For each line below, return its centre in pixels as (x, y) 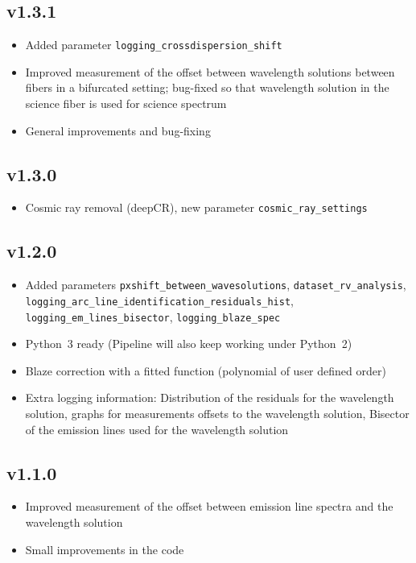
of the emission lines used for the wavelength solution (157, 429)
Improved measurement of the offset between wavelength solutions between (210, 71)
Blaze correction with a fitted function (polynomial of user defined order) (206, 370)
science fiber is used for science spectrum (126, 103)
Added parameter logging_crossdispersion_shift (154, 45)
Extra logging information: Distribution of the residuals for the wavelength (210, 397)
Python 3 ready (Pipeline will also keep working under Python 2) (189, 344)
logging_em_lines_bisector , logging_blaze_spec (153, 316)
